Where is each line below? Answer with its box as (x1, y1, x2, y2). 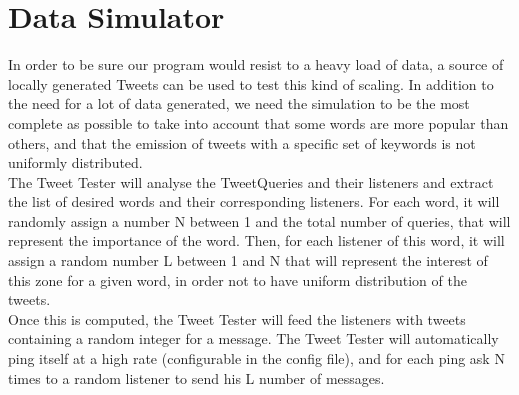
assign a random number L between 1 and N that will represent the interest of (8, 250, 488, 271)
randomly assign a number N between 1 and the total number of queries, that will (8, 210, 511, 231)
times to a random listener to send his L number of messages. (8, 367, 385, 388)
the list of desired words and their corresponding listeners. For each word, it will (8, 191, 500, 212)
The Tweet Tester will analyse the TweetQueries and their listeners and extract (8, 171, 494, 192)
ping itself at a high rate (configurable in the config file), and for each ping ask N (8, 348, 505, 369)
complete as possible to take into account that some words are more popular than (8, 112, 509, 133)
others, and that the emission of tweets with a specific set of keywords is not (8, 132, 476, 153)
